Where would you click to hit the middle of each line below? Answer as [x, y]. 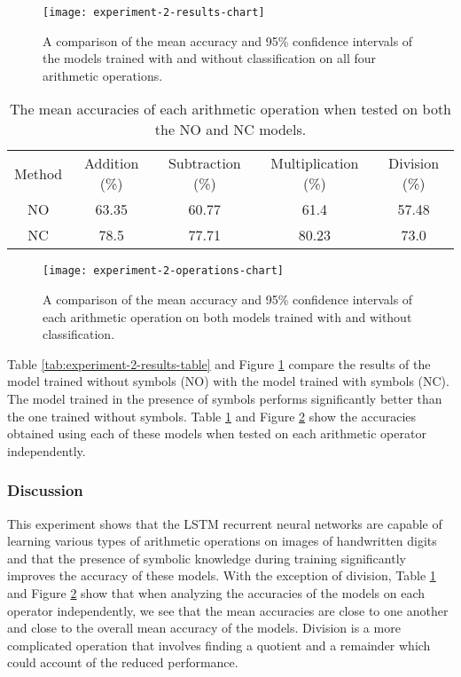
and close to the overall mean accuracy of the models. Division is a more [204, 628]
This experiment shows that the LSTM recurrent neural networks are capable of [225, 523]
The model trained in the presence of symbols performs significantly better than [225, 399]
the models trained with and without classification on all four [210, 58]
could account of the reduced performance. [123, 662]
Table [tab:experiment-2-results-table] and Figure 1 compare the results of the [219, 363]
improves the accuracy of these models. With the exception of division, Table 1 [222, 575]
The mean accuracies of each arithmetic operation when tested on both [230, 109]
